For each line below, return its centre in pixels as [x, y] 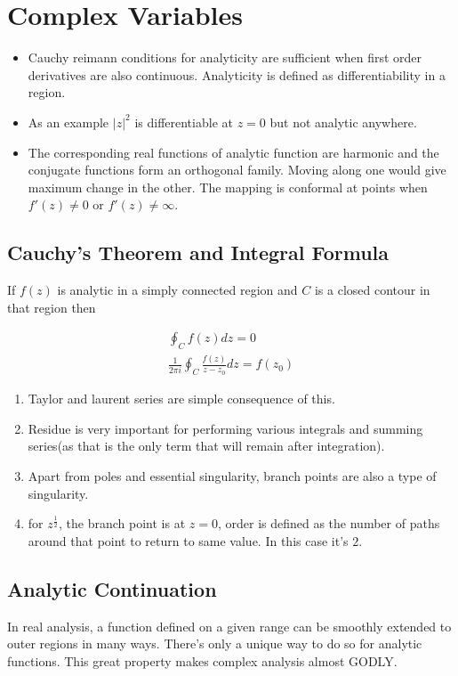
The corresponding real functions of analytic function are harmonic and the [233, 152]
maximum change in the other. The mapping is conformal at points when [228, 187]
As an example [68, 122]
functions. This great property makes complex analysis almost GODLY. [202, 660]
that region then [52, 307]
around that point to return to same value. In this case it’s [188, 540]
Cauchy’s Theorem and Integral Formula [198, 252]
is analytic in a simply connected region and [177, 290]
